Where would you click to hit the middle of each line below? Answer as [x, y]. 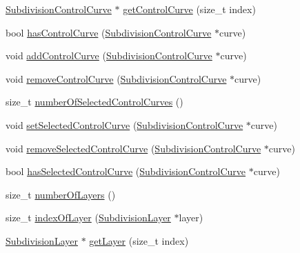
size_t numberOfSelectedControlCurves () [94, 102]
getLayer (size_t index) [139, 240]
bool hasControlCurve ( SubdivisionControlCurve [109, 32]
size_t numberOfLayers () [61, 194]
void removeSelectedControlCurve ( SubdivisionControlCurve [133, 148]
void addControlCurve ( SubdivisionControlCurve [109, 55]
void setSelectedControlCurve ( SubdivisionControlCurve [124, 124]
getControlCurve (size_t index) [189, 9]
